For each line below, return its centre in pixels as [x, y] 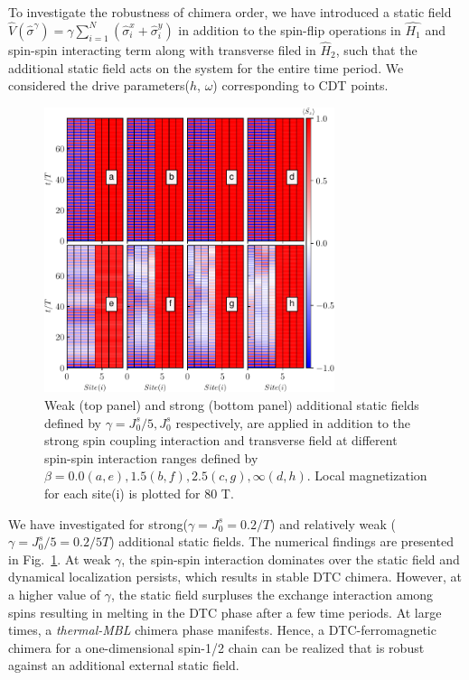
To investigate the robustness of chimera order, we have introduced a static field [230, 12]
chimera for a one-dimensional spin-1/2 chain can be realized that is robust [216, 647]
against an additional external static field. [124, 665]
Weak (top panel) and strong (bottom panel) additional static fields [232, 405]
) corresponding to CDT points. [300, 85]
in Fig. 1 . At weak [60, 559]
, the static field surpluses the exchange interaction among [272, 594]
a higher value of [54, 594]
